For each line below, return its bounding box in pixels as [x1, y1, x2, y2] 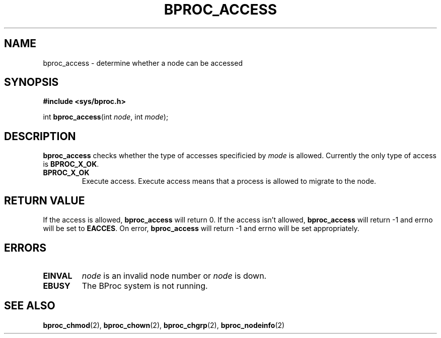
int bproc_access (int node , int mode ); [43, 112, 169, 122]
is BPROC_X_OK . [43, 160, 99, 169]
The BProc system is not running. [82, 280, 208, 291]
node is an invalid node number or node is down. [82, 270, 267, 281]
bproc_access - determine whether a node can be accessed [43, 58, 243, 67]
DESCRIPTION [4, 130, 76, 143]
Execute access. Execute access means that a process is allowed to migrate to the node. [82, 177, 376, 186]
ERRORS [4, 241, 47, 254]
